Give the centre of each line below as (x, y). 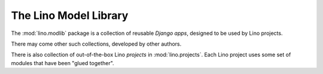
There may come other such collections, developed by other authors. (96, 44)
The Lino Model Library (70, 15)
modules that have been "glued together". (63, 63)
